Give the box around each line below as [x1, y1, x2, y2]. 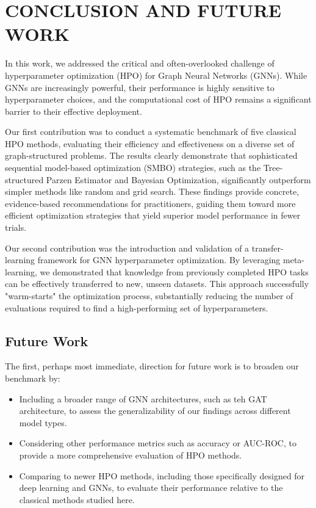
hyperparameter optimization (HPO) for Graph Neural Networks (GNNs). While [5, 68, 307, 81]
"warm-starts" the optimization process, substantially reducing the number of [5, 289, 293, 302]
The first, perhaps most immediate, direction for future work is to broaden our [5, 360, 299, 372]
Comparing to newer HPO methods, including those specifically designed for [19, 469, 305, 482]
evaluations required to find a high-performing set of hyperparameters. [5, 301, 268, 314]
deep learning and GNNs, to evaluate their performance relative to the [19, 481, 283, 494]
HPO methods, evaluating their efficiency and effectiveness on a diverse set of [5, 137, 295, 150]
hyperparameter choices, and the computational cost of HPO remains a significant [5, 93, 312, 106]
